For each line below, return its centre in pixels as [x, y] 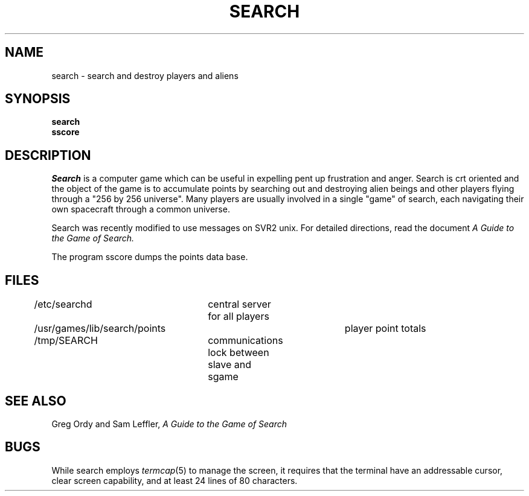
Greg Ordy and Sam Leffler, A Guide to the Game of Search [169, 424]
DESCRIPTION [48, 155]
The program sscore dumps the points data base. [150, 257]
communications [245, 341]
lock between [239, 353]
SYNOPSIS [38, 99]
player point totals [385, 329]
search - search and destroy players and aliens [145, 75]
